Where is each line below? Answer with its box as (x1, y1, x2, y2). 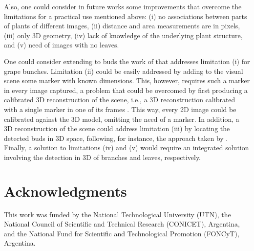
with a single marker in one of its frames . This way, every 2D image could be (4, 104, 236, 114)
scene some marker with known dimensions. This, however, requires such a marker (4, 75, 250, 86)
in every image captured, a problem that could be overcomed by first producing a (4, 85, 248, 95)
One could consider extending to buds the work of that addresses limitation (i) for (4, 56, 250, 66)
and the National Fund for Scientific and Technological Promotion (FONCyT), (4, 228, 239, 238)
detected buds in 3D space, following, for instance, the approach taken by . (4, 133, 228, 143)
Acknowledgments (4, 181, 127, 201)
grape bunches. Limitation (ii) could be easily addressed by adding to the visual (4, 66, 243, 76)
